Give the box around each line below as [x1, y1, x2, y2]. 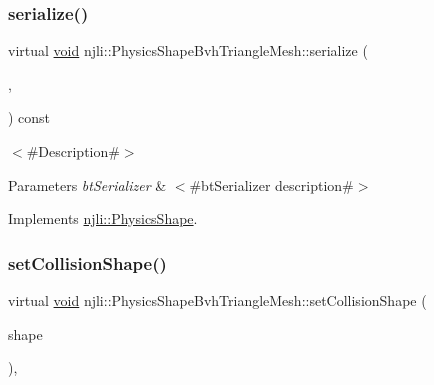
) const [8, 107, 51, 128]
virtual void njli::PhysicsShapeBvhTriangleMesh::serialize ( [8, 40, 368, 61]
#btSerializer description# [189, 174, 354, 195]
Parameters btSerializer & [8, 174, 167, 195]
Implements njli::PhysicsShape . [8, 208, 198, 229]
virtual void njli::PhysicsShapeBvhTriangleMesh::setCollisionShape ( [8, 290, 427, 310]
